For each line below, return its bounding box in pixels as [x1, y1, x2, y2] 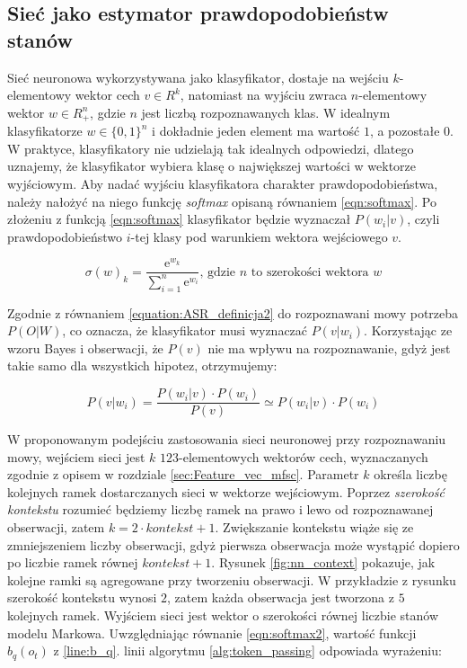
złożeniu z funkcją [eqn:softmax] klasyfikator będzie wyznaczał [7, 209, 351, 228]
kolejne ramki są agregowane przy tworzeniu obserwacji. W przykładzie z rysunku [7, 570, 456, 589]
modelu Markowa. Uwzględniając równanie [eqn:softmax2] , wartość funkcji [7, 623, 417, 642]
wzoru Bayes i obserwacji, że [7, 338, 163, 357]
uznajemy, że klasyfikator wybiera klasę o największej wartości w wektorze [7, 156, 417, 175]
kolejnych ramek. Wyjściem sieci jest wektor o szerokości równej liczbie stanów [7, 606, 439, 625]
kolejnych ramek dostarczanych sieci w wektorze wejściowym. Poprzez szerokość [7, 482, 445, 501]
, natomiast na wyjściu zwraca [180, 85, 348, 104]
